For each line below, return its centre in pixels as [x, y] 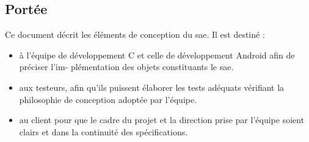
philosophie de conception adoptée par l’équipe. [108, 99]
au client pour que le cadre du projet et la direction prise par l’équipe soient [162, 120]
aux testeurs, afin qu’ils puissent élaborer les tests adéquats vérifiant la [152, 87]
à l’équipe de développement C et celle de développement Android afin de [157, 55]
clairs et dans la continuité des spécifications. [104, 131]
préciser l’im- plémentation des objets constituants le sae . [126, 67]
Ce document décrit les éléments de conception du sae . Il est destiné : [135, 34]
